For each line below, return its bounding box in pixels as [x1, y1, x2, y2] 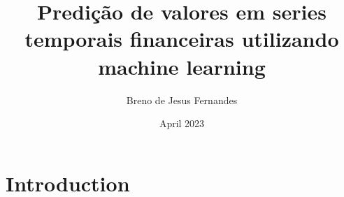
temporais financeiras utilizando [24, 24, 339, 53]
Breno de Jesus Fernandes [126, 92, 238, 107]
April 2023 [159, 116, 205, 131]
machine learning [98, 52, 266, 80]
